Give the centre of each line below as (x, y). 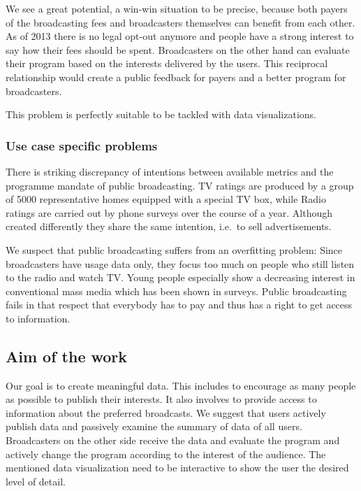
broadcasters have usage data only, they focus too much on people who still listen (180, 263)
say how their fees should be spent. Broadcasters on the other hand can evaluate (178, 49)
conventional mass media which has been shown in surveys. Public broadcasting (176, 291)
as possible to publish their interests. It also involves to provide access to (161, 399)
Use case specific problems (82, 145)
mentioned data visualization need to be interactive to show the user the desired (177, 468)
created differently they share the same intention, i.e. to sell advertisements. (169, 226)
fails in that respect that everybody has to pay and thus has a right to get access (179, 305)
